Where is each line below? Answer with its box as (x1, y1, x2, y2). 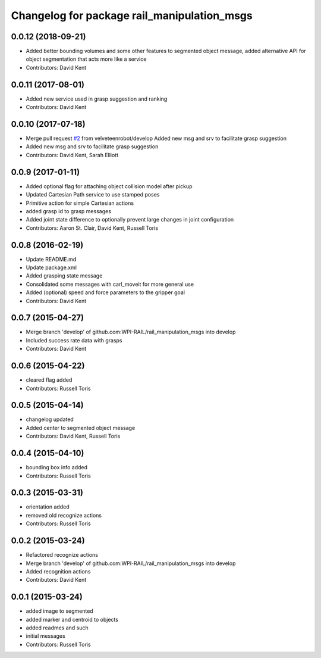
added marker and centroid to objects (26, 616, 119, 623)
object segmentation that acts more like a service (26, 55, 147, 63)
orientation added (26, 503, 70, 510)
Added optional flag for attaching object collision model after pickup (26, 182, 193, 190)
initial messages (26, 632, 65, 640)
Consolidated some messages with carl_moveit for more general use (26, 280, 194, 288)
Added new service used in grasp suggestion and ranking (26, 95, 168, 102)
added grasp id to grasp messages (26, 207, 111, 214)
